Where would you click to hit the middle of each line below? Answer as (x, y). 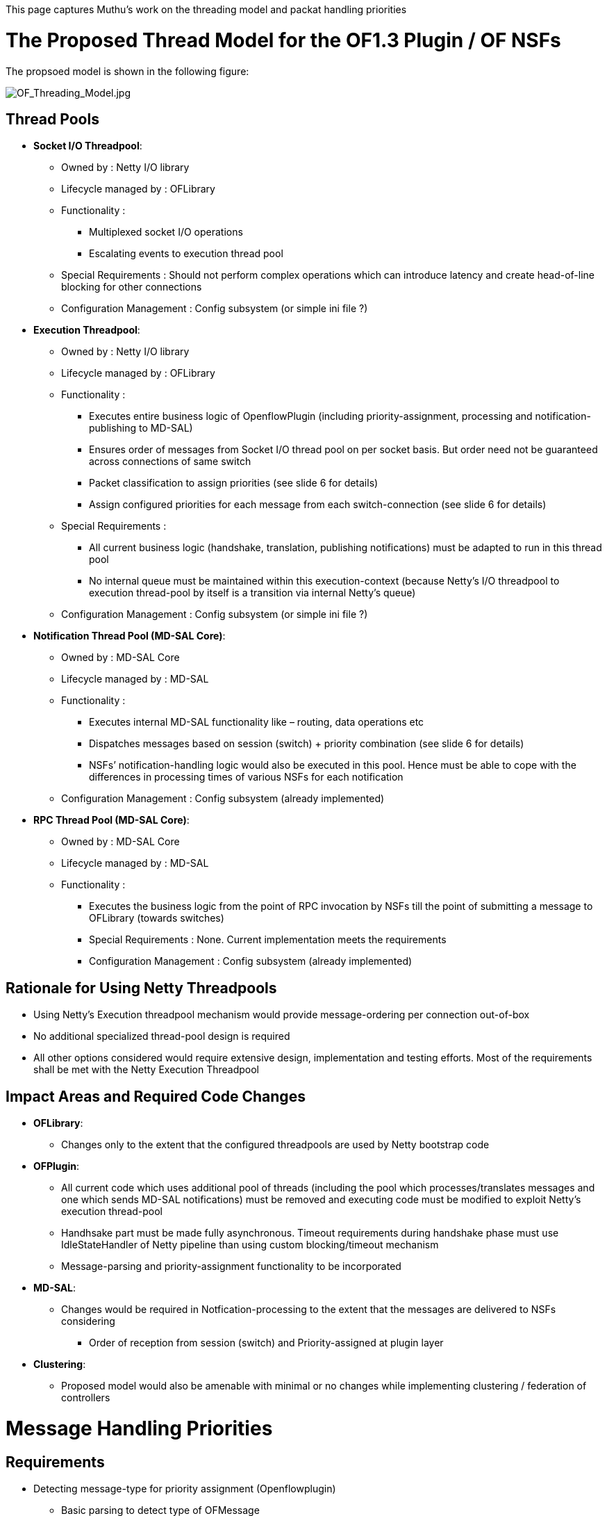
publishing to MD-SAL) (141, 428)
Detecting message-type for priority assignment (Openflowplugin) (185, 1488)
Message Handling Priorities (139, 1428)
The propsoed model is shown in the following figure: (127, 71)
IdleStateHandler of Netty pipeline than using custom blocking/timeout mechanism (250, 1245)
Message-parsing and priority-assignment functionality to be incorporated (231, 1266)
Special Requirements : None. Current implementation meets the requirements (268, 940)
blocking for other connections (132, 287)
